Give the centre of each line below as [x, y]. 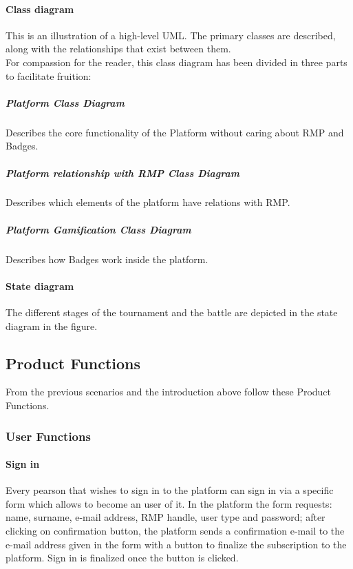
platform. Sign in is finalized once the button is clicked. [122, 558]
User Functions [48, 436]
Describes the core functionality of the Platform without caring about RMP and [175, 132]
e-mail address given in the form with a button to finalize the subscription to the [176, 544]
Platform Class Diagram [65, 102]
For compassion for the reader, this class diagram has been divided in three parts [176, 62]
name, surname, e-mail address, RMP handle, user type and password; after [165, 517]
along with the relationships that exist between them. [118, 49]
